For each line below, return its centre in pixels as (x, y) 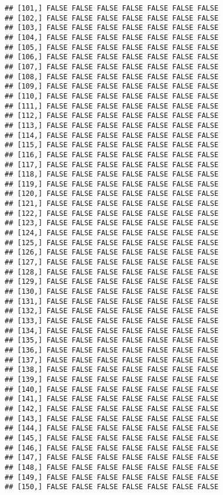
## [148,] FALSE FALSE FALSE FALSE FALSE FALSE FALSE (112, 467)
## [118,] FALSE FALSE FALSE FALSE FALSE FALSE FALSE (112, 174)
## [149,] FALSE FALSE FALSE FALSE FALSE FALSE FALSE (112, 477)
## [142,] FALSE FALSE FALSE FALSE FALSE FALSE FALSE (112, 408)
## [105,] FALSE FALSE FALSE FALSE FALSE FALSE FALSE (112, 47)
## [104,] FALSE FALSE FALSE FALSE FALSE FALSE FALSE (112, 37)
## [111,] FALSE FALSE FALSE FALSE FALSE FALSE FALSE (112, 106)
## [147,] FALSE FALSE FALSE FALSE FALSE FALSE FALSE (112, 458)
